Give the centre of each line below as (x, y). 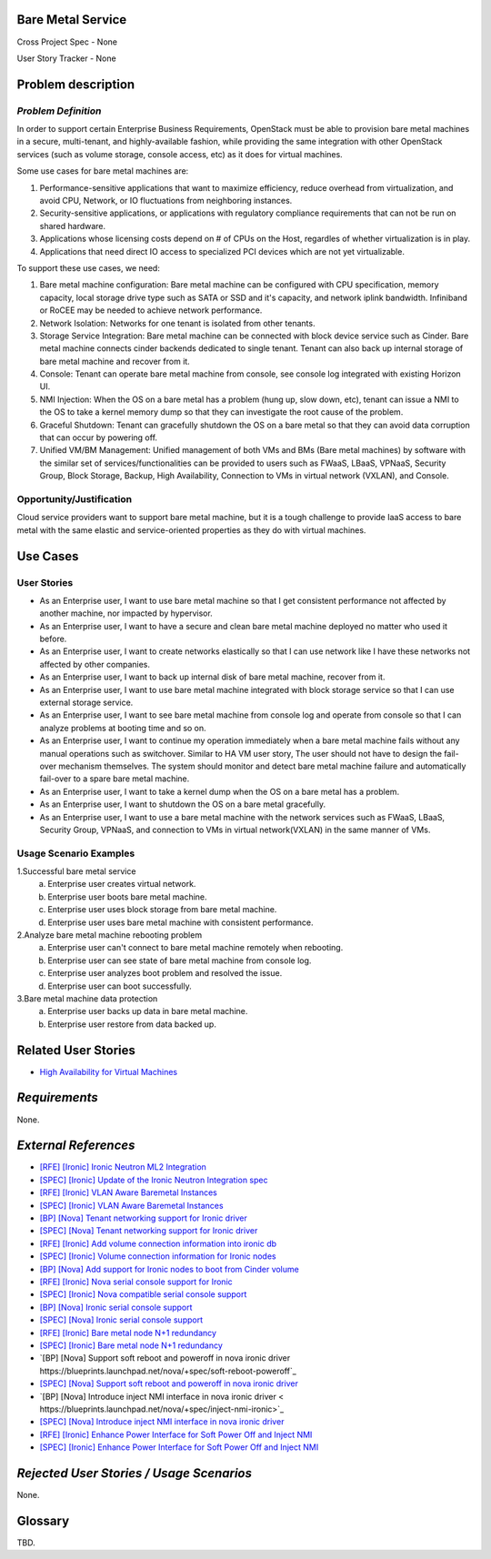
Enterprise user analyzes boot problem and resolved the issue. (165, 973)
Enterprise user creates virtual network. (122, 884)
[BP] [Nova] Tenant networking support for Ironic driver (143, 1218)
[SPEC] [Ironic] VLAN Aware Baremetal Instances (131, 1205)
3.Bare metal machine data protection (87, 998)
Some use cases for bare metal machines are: (103, 171)
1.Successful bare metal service (76, 871)
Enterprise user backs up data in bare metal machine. (148, 1011)
